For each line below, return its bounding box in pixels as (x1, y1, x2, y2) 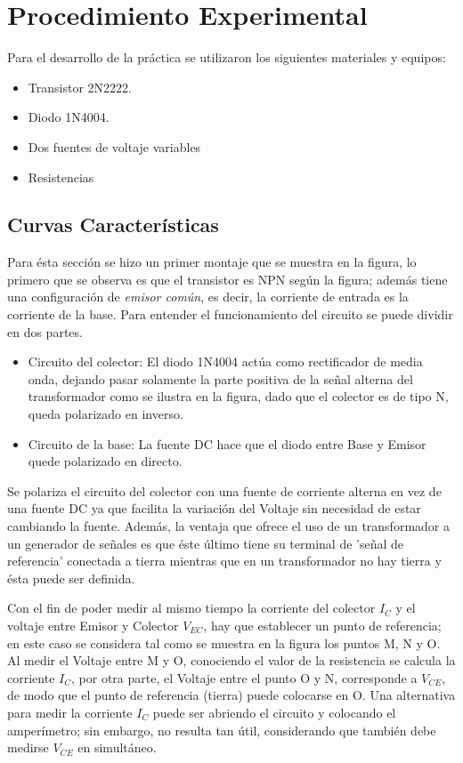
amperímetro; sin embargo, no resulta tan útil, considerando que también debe (7, 720, 436, 739)
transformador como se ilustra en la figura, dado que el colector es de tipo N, (28, 387, 449, 406)
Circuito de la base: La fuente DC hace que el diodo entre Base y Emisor (28, 434, 426, 453)
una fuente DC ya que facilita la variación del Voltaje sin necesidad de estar (7, 499, 421, 518)
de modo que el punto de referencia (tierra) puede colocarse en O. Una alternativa (7, 686, 456, 704)
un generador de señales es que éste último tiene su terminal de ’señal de (7, 534, 404, 552)
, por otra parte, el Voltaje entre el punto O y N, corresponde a (71, 668, 418, 687)
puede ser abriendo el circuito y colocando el (152, 703, 396, 721)
